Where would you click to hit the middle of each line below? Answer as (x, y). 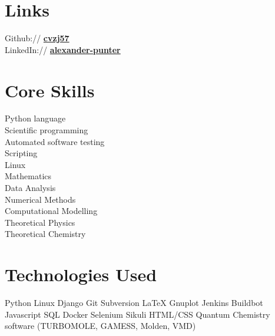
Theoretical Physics (40, 222)
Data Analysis (30, 187)
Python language (35, 118)
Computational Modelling (51, 211)
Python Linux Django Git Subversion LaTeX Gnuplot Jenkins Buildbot (134, 303)
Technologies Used (81, 274)
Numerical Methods (40, 199)
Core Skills (50, 90)
